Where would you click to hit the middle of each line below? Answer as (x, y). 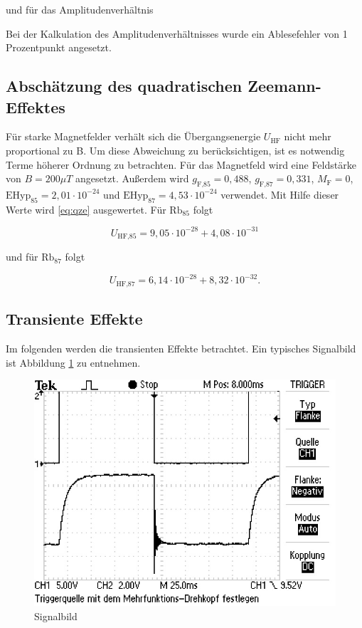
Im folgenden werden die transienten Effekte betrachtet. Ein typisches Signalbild (181, 349)
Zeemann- (284, 86)
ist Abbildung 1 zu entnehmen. (73, 362)
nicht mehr (308, 136)
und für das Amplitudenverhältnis (80, 9)
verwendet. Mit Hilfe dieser (280, 194)
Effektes (36, 106)
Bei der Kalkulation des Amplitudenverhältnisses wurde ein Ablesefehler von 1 (177, 33)
